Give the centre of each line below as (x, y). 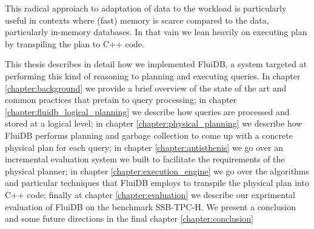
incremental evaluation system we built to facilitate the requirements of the (145, 159)
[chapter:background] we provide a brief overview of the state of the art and (146, 88)
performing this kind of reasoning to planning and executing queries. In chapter (153, 75)
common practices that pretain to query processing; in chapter (121, 100)
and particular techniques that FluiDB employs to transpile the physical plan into (157, 183)
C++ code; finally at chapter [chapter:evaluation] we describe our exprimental (150, 194)
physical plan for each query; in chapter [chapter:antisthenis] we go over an (144, 147)
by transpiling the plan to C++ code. (75, 43)
